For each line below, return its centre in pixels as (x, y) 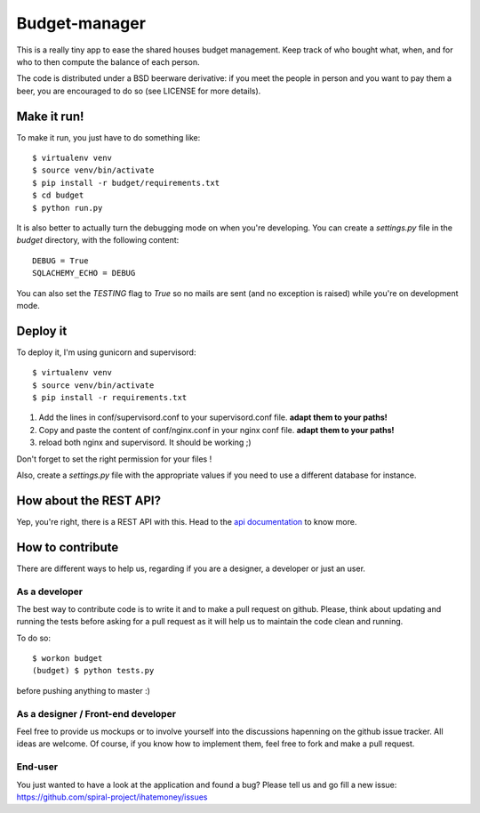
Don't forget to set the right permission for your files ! (114, 459)
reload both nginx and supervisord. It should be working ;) (145, 443)
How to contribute (68, 547)
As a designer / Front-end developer (96, 713)
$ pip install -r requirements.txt (110, 397)
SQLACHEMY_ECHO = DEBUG (84, 273)
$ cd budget (58, 195)
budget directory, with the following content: (98, 240)
